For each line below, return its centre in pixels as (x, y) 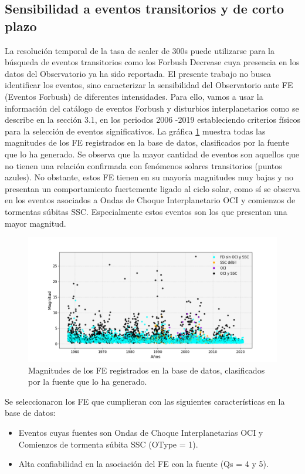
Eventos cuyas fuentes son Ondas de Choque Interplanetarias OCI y (141, 433)
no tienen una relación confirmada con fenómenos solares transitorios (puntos (143, 165)
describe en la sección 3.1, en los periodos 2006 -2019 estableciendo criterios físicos (152, 120)
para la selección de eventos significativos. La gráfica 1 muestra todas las (135, 131)
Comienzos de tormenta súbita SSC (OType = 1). (108, 444)
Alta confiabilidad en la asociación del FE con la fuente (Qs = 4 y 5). (143, 464)
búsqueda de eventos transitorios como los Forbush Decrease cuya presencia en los (152, 62)
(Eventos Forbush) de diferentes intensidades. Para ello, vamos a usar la (134, 96)
